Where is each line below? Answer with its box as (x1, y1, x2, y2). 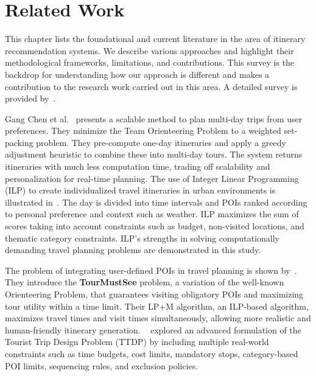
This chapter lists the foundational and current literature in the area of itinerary (5, 32, 306, 45)
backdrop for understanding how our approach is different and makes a (5, 68, 270, 80)
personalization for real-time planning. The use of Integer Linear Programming (5, 172, 299, 184)
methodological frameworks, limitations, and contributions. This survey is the (5, 56, 295, 69)
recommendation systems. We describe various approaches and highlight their (5, 44, 294, 57)
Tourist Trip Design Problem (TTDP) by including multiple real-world (5, 335, 269, 348)
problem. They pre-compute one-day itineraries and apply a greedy (36, 136, 286, 148)
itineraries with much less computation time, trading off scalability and (5, 160, 270, 173)
